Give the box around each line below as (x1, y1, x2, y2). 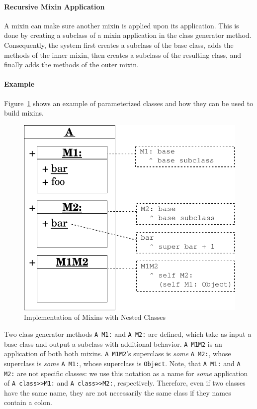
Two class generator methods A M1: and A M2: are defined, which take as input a (4, 328, 252, 339)
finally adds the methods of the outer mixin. (4, 59, 139, 70)
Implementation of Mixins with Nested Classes (24, 312, 166, 322)
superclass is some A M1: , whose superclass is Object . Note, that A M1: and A (4, 358, 241, 368)
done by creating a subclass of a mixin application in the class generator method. (4, 30, 252, 40)
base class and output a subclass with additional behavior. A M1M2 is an (4, 338, 222, 349)
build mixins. (4, 108, 44, 118)
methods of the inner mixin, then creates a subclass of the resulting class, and (4, 49, 242, 60)
